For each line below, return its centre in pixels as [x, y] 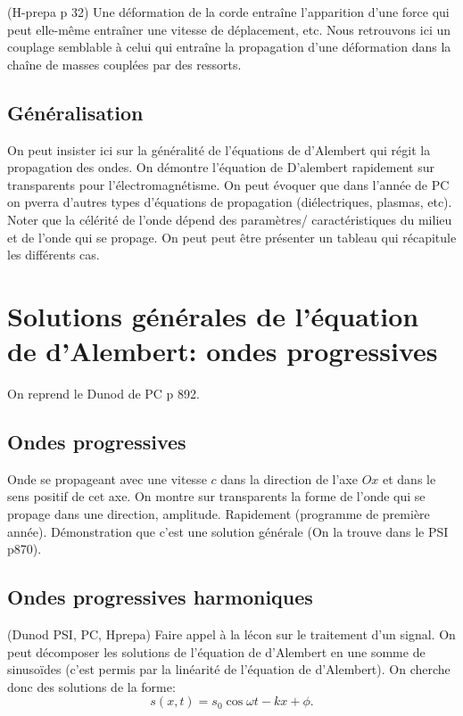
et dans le [409, 478]
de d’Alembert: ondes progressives [223, 351]
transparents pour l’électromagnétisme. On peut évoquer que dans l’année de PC [228, 184]
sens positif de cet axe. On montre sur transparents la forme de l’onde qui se [216, 496]
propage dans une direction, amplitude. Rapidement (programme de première [219, 514]
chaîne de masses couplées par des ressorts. [124, 64]
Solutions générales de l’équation [213, 315]
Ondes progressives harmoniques [160, 597]
